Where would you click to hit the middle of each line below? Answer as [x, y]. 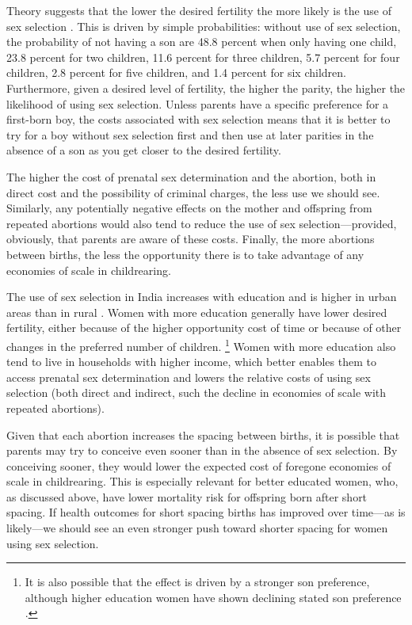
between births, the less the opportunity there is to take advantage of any [185, 254]
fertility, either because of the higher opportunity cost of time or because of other [204, 328]
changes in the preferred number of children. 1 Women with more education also [201, 345]
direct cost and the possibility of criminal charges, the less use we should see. [193, 192]
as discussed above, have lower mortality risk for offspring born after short [187, 496]
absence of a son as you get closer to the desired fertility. [144, 150]
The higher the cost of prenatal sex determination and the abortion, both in [191, 176]
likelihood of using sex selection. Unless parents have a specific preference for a [198, 103]
